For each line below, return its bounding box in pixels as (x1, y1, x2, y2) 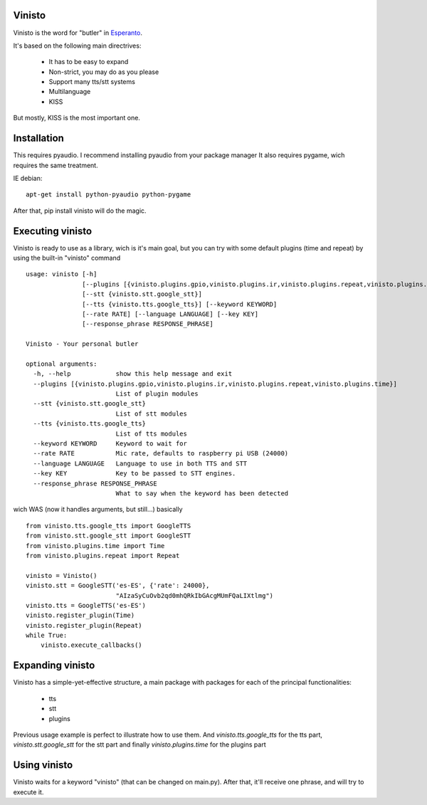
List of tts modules (115, 429, 188, 438)
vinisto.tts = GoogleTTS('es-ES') (26, 601, 146, 609)
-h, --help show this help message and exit (33, 370, 233, 378)
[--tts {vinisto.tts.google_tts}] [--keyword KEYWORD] (82, 300, 278, 308)
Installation (13, 132, 64, 144)
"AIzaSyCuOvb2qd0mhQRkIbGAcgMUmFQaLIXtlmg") (115, 591, 274, 599)
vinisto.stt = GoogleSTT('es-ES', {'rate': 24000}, (26, 582, 210, 590)
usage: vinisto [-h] (26, 270, 97, 278)
